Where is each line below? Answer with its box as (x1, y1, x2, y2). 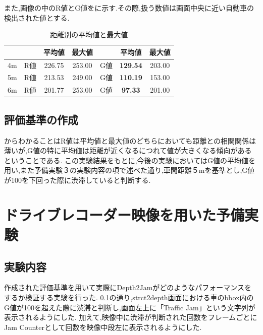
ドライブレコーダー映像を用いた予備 (4, 204, 245, 225)
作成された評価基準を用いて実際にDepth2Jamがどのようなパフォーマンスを (4, 282, 252, 293)
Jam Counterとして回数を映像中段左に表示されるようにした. (4, 321, 202, 332)
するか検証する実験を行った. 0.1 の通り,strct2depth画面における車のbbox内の (4, 292, 254, 302)
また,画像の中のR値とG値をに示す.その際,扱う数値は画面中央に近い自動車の (4, 3, 254, 13)
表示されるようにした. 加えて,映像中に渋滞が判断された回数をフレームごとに (4, 312, 257, 322)
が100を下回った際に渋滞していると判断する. (4, 174, 151, 185)
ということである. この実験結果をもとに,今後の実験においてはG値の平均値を (4, 155, 255, 165)
